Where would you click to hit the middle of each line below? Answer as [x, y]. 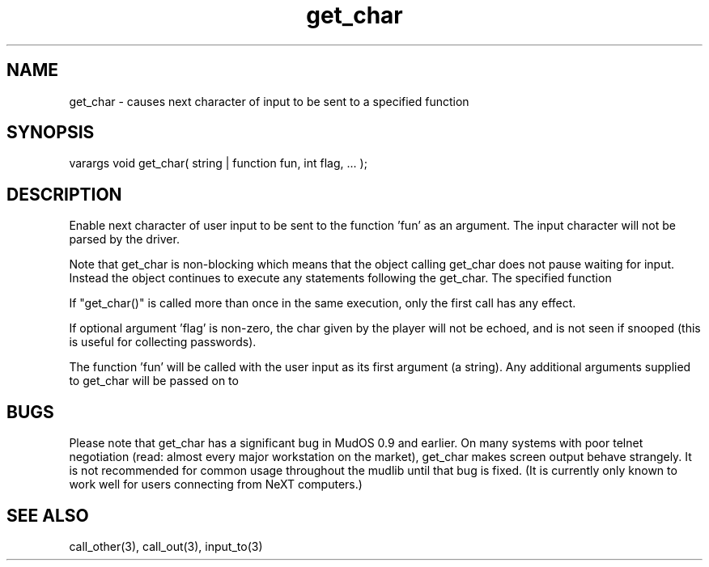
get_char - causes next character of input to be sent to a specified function [269, 101]
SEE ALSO [48, 515]
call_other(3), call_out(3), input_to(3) [166, 546]
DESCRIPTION [64, 194]
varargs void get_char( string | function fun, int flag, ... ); [218, 163]
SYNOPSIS [51, 133]
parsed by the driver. [124, 239]
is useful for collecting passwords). [163, 342]
